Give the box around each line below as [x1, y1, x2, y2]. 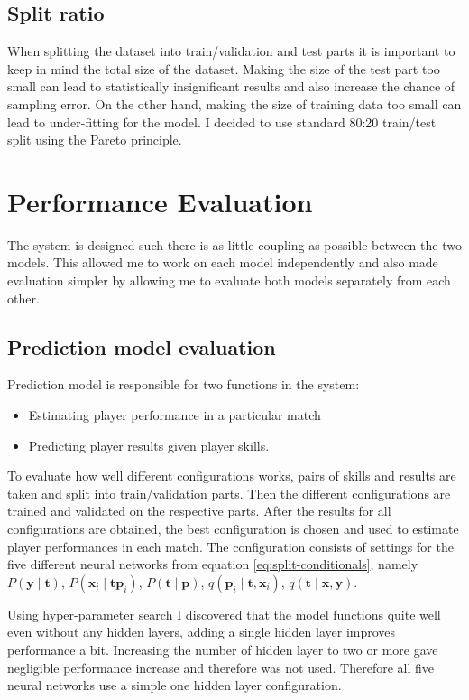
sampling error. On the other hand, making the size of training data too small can [7, 94, 462, 113]
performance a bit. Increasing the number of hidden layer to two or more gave [7, 640, 438, 658]
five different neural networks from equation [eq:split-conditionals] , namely [7, 555, 418, 574]
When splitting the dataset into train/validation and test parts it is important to [7, 42, 455, 61]
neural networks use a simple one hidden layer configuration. [7, 676, 342, 695]
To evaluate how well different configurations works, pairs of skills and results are [7, 466, 456, 485]
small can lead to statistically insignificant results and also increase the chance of [7, 77, 455, 96]
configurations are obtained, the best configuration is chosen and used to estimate [7, 519, 459, 538]
